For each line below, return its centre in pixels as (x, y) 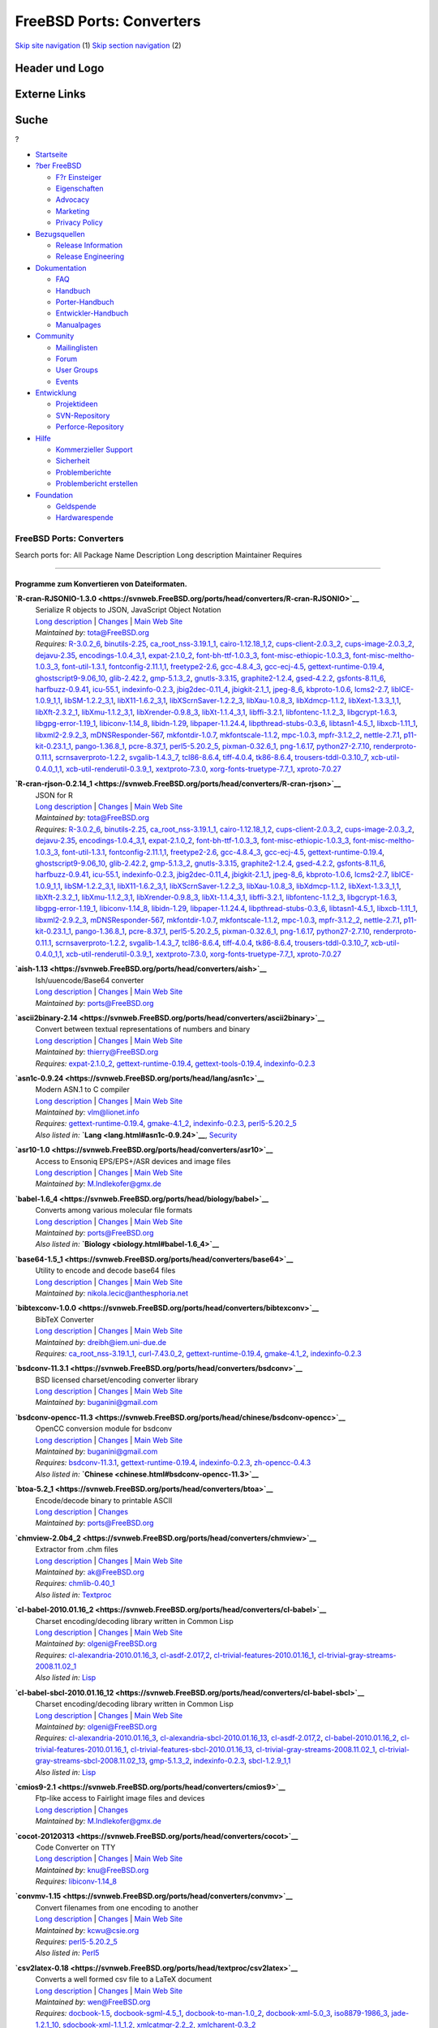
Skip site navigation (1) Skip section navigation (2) (98, 45)
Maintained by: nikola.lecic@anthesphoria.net (112, 1293)
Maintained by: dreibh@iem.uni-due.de (101, 1342)
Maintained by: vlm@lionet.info (87, 1112)
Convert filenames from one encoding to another (117, 1907)
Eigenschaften (79, 189)
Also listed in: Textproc (73, 1595)
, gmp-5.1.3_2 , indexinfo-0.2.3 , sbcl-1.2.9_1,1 (218, 1761)
